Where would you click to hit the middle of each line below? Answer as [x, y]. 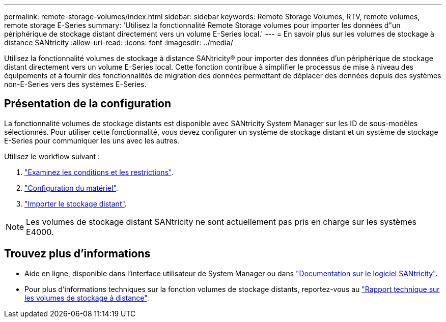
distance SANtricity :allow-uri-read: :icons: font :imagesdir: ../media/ [119, 42]
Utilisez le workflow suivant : [52, 156]
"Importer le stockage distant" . [76, 203]
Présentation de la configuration [88, 104]
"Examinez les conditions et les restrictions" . [99, 172]
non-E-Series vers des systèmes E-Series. [75, 84]
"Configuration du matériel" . [71, 188]
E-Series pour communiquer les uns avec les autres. [92, 140]
